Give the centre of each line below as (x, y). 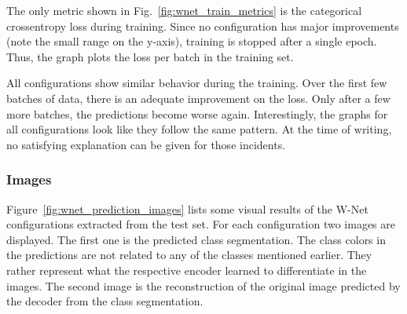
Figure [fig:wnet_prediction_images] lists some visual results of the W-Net (187, 208)
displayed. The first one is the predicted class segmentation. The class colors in (196, 239)
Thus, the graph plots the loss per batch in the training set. (150, 56)
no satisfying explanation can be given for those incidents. (146, 144)
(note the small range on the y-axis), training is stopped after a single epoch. (192, 41)
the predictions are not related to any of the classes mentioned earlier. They (189, 255)
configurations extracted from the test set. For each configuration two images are (201, 224)
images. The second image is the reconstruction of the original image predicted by (203, 285)
